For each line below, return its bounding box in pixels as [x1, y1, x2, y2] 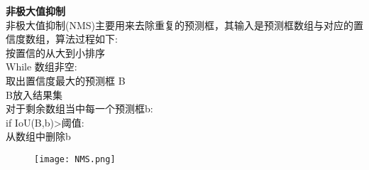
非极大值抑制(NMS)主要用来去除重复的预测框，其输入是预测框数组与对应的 [6, 17, 354, 32]
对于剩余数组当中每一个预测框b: [6, 101, 153, 116]
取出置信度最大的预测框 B [6, 73, 126, 87]
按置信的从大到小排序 [6, 45, 105, 60]
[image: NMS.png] [34, 154, 116, 164]
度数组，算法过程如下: [15, 31, 118, 46]
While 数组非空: [6, 59, 77, 74]
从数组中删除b [6, 129, 71, 144]
